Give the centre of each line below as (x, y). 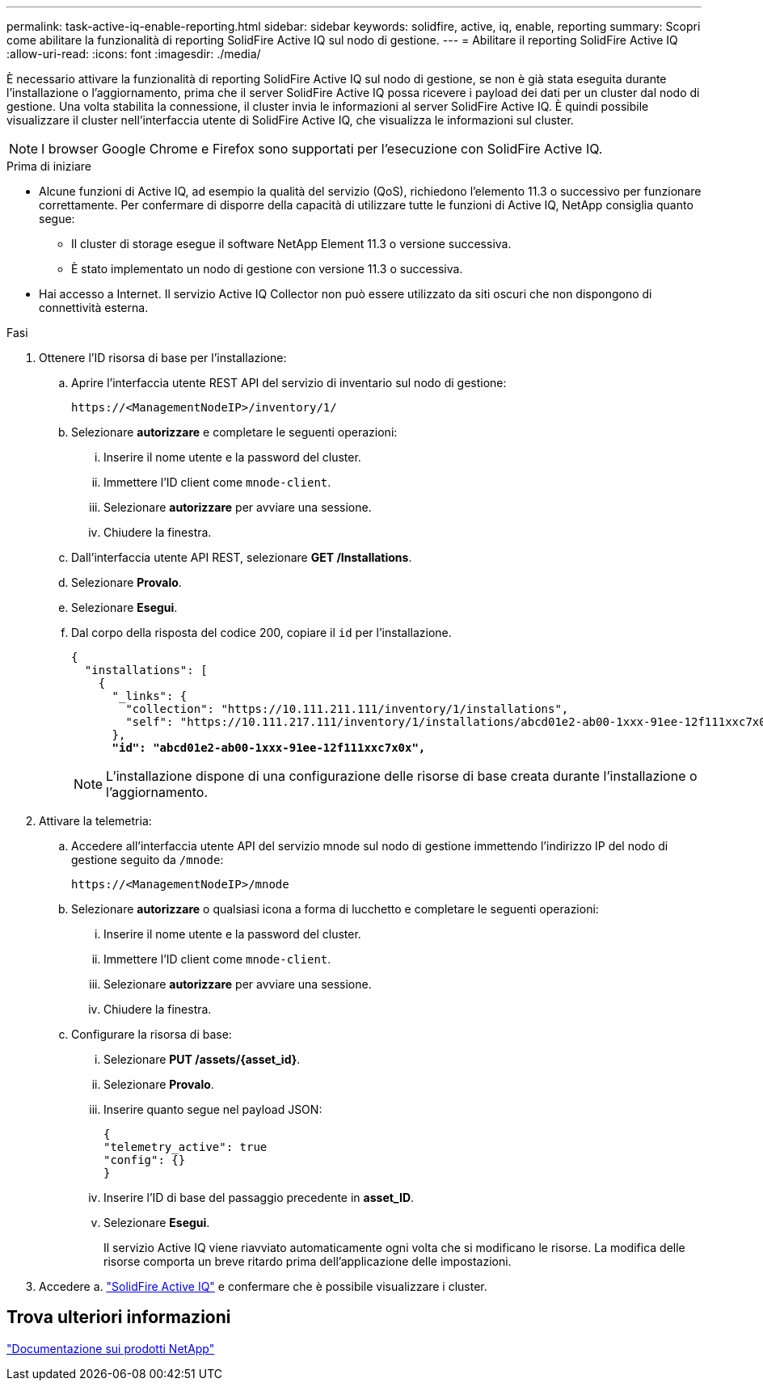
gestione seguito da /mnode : (148, 860)
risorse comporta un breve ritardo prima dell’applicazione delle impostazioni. (308, 1261)
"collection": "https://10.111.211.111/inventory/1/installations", (347, 709)
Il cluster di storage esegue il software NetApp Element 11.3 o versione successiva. (291, 244)
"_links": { (150, 696)
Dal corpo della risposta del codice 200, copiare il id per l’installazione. (261, 632)
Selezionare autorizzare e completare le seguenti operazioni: (234, 432)
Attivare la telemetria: (95, 821)
